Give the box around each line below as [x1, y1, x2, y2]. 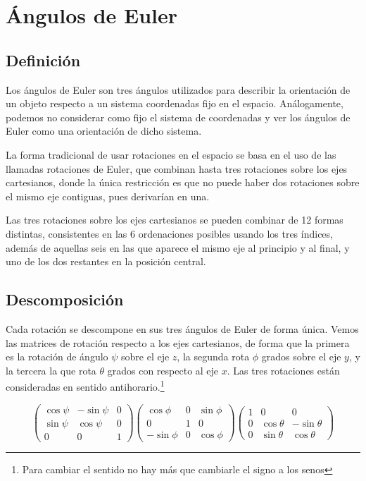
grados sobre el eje [261, 349, 341, 364]
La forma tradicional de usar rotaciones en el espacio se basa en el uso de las [6, 147, 336, 162]
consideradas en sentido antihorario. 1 [6, 377, 165, 394]
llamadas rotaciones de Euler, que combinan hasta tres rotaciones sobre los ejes [6, 161, 348, 176]
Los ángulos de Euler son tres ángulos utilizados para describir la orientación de [6, 82, 351, 97]
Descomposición [6, 288, 124, 310]
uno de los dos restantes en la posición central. [6, 254, 206, 269]
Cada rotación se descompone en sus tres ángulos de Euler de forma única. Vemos [6, 321, 359, 336]
